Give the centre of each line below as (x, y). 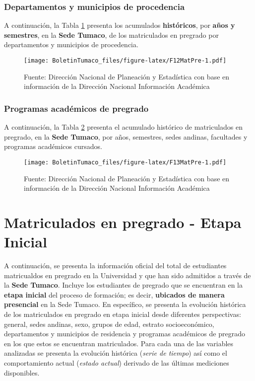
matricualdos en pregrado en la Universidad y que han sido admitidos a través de (127, 275)
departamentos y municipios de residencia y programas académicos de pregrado (125, 334)
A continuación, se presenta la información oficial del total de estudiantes (115, 265)
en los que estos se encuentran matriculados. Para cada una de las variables (119, 343)
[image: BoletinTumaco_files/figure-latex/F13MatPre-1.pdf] (125, 162)
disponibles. (22, 372)
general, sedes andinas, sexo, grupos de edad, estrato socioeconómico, (109, 324)
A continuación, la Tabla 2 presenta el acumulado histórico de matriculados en (124, 127)
